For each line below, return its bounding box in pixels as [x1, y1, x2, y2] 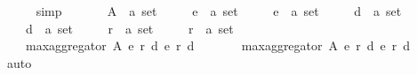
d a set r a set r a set [25, 19, 234, 37]
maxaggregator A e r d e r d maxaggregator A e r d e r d [25, 36, 410, 55]
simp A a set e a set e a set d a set [36, 2, 402, 19]
